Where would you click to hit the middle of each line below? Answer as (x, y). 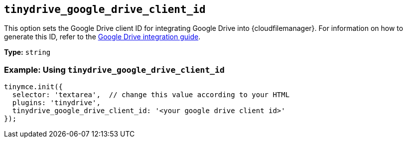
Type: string (27, 52)
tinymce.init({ (34, 87)
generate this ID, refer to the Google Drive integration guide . (102, 37)
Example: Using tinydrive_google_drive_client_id (114, 70)
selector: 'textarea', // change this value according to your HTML (151, 95)
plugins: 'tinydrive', (56, 103)
